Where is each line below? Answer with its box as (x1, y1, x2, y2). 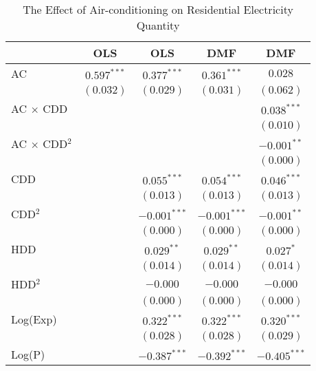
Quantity (136, 17, 180, 33)
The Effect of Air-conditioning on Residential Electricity (23, 1, 293, 17)
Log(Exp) (11, 311, 57, 327)
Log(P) (11, 346, 45, 362)
